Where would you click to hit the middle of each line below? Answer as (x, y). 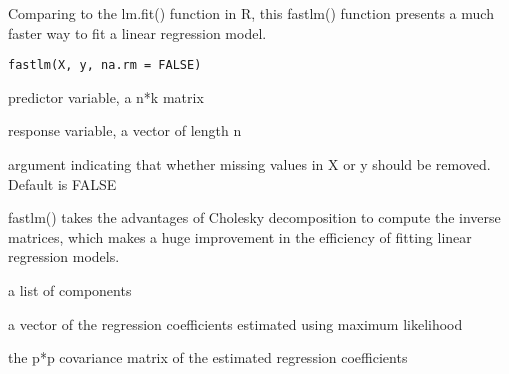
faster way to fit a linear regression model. (137, 32)
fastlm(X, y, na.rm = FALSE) (105, 65)
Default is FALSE (62, 183)
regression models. (64, 256)
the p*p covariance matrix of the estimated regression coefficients (208, 357)
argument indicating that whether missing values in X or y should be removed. (249, 164)
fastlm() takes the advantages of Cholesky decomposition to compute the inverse (254, 217)
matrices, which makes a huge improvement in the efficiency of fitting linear (240, 236)
